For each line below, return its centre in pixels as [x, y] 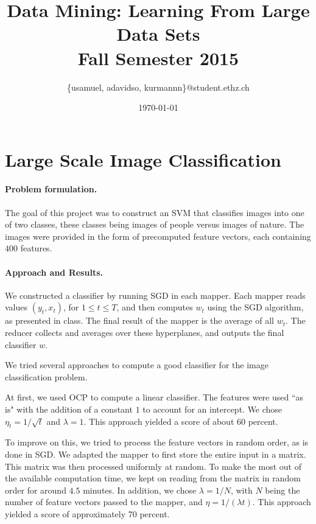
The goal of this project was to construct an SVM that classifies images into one [155, 212]
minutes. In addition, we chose [140, 490]
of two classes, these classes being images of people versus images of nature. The [155, 224]
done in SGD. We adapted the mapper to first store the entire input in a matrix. [156, 454]
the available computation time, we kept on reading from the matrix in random [153, 478]
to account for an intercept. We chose [212, 409]
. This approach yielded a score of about [159, 421]
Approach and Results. [54, 272]
